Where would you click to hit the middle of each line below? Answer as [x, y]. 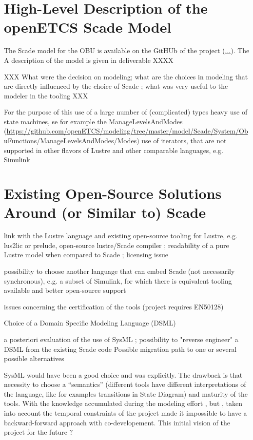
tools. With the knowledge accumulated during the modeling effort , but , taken [123, 403]
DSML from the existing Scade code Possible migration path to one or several [120, 349]
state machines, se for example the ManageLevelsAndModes [93, 121]
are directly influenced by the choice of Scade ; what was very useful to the [116, 86]
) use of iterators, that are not [182, 141]
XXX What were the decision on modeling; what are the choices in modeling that [126, 76]
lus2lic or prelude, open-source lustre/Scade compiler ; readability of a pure [117, 245]
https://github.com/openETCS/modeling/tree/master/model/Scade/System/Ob [127, 131]
